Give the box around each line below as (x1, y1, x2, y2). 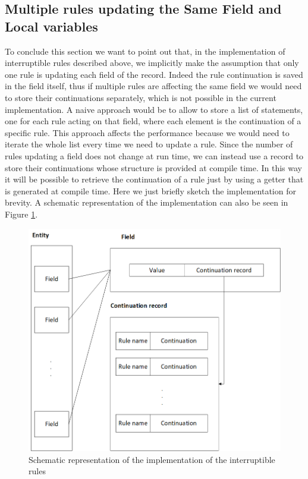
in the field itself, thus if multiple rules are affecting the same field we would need (5, 80, 302, 92)
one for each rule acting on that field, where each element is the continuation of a (5, 115, 301, 127)
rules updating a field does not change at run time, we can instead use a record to (5, 149, 304, 162)
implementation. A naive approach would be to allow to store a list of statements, (5, 103, 303, 115)
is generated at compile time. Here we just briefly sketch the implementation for (5, 184, 296, 197)
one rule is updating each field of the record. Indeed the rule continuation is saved (5, 68, 303, 80)
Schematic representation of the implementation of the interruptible (29, 453, 275, 465)
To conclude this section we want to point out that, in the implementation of (5, 45, 285, 57)
